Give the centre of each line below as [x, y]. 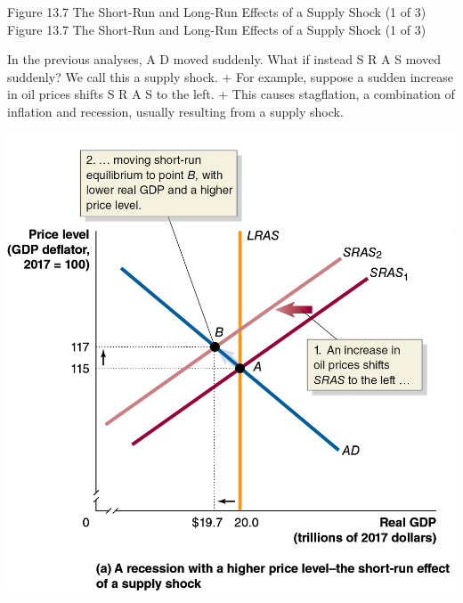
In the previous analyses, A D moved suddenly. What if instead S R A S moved [224, 59]
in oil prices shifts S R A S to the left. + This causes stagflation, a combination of [231, 94]
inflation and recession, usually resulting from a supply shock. [175, 111]
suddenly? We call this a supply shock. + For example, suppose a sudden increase [231, 76]
